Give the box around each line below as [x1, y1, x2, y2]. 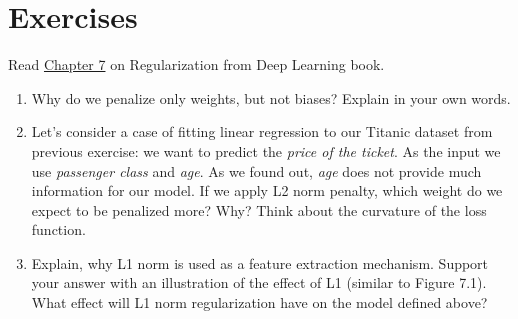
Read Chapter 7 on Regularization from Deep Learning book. [8, 54, 385, 75]
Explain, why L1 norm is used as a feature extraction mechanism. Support [31, 252, 489, 273]
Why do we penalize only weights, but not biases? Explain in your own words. [31, 87, 511, 108]
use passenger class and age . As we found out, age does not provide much [31, 160, 482, 181]
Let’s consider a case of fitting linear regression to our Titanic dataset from [31, 121, 493, 142]
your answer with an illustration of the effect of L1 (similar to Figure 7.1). [31, 272, 487, 293]
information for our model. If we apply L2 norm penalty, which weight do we [31, 180, 503, 201]
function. [31, 219, 86, 240]
